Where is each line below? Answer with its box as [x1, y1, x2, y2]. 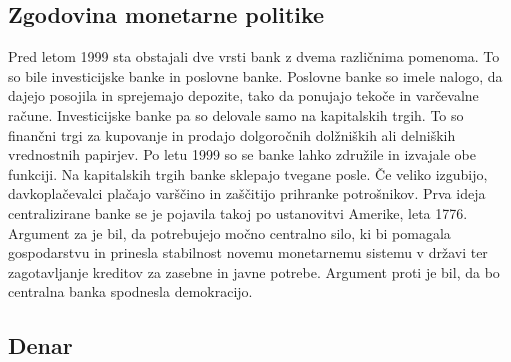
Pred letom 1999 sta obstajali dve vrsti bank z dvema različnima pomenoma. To [8, 46, 500, 67]
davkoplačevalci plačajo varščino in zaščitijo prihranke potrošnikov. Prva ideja [8, 183, 486, 204]
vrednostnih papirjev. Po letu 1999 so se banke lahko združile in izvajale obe [8, 144, 477, 165]
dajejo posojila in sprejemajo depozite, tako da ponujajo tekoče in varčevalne [8, 85, 479, 106]
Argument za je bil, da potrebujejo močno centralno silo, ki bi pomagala [8, 222, 451, 243]
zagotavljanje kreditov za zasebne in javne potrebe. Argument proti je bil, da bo [8, 261, 500, 282]
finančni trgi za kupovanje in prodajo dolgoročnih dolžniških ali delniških [8, 124, 456, 145]
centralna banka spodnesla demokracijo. [8, 281, 253, 302]
